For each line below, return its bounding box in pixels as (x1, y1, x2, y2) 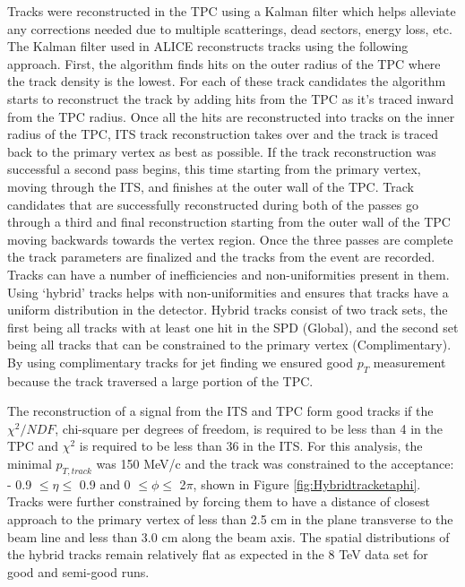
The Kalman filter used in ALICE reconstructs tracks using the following (7, 37, 409, 56)
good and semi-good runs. (7, 562, 150, 581)
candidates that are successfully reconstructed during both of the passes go (7, 194, 418, 213)
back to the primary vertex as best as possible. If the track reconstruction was (7, 142, 436, 160)
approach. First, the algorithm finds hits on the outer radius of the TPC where (7, 54, 441, 73)
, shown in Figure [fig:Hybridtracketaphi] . (193, 474, 421, 493)
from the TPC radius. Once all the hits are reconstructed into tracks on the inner (7, 107, 455, 125)
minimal (7, 454, 52, 473)
